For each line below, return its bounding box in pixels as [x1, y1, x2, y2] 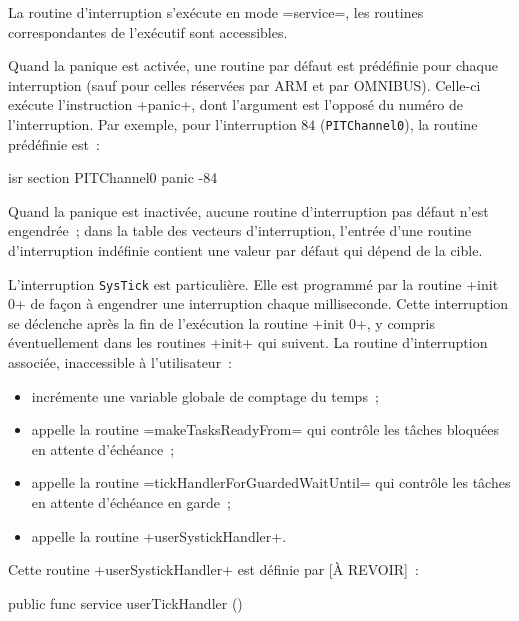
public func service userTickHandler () [8, 592, 243, 613]
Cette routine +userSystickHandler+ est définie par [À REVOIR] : [8, 559, 419, 580]
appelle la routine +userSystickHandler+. [31, 525, 287, 546]
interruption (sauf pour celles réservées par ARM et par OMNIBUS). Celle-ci [8, 74, 481, 95]
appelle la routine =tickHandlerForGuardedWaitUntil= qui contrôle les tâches [31, 472, 511, 493]
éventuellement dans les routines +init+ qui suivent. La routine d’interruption [8, 332, 488, 353]
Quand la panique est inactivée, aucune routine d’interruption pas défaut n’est [8, 200, 489, 221]
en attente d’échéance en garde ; [31, 492, 231, 512]
